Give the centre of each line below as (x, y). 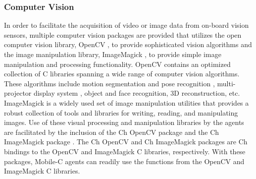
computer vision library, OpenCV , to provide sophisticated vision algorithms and (128, 44)
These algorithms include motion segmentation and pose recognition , (109, 83)
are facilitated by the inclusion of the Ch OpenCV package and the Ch (112, 132)
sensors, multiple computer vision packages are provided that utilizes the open (123, 34)
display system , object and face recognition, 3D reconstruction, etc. (137, 93)
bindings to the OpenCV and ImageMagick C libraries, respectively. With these (125, 151)
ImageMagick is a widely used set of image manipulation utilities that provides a (127, 102)
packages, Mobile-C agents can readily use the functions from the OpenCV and (124, 161)
